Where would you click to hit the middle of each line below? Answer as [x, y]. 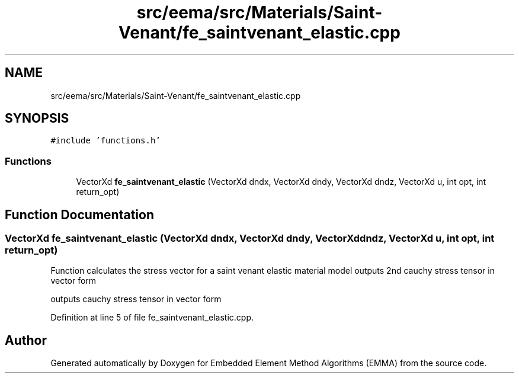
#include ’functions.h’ [105, 141]
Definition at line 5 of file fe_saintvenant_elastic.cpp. [152, 318]
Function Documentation [79, 214]
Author [26, 340]
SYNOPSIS [37, 118]
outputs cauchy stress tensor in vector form [136, 299]
